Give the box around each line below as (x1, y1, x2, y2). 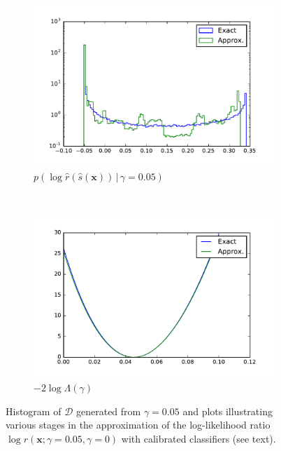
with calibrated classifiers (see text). (121, 431, 276, 445)
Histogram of (6, 403, 62, 418)
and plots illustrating (182, 403, 273, 418)
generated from (75, 403, 141, 418)
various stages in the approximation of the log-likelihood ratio (6, 417, 271, 432)
